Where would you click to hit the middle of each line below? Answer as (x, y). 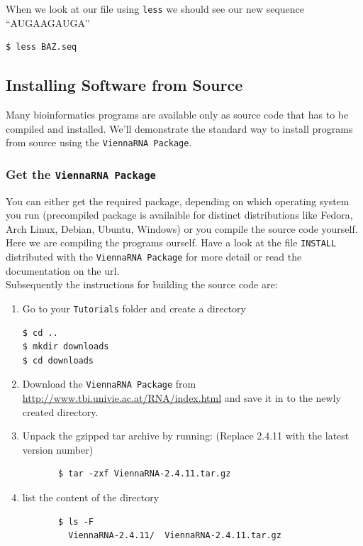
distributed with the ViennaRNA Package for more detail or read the (154, 257)
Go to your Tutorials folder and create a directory (134, 308)
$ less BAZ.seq (41, 47)
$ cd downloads (58, 360)
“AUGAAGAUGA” (48, 22)
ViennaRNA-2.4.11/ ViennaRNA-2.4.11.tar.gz (175, 536)
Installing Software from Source (124, 85)
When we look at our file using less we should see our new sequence (155, 9)
